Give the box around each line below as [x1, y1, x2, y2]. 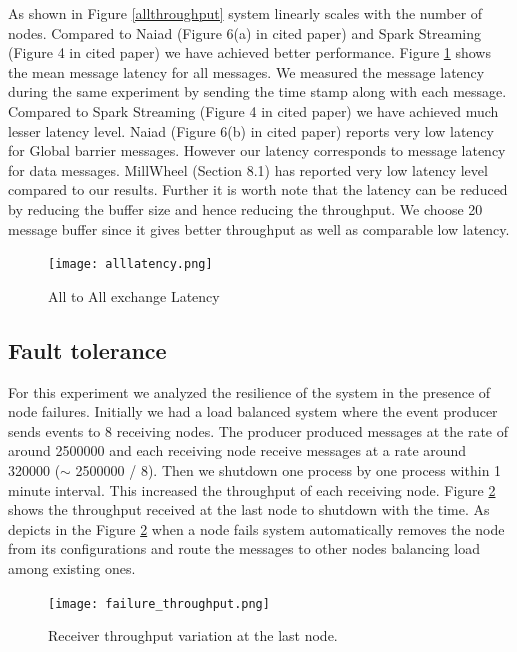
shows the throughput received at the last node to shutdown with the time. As [8, 499, 490, 520]
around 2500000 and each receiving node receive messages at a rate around [8, 440, 467, 461]
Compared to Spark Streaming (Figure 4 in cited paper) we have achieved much [8, 100, 499, 121]
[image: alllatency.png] [48, 257, 213, 272]
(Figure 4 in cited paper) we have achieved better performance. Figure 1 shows [8, 42, 491, 63]
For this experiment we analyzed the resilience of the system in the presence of [8, 381, 491, 402]
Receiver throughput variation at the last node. [48, 625, 338, 646]
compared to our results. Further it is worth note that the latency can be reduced [8, 179, 508, 200]
